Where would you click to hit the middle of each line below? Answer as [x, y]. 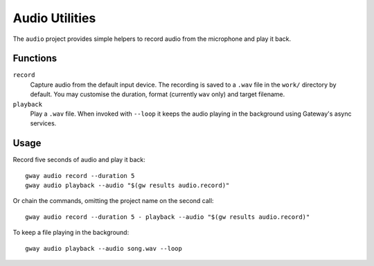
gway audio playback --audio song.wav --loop [104, 248]
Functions [35, 59]
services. [43, 123]
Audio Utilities [54, 18]
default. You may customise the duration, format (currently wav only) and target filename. [158, 94]
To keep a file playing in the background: [71, 233]
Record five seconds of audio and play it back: [79, 160]
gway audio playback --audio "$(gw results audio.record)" [127, 186]
